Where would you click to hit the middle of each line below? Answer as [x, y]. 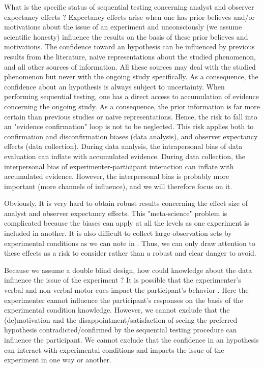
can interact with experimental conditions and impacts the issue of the [114, 349]
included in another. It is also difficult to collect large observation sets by [118, 233]
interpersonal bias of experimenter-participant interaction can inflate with [119, 166]
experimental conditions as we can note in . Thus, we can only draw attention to [130, 243]
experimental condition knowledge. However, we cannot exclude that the [117, 310]
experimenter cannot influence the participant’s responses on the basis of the [124, 300]
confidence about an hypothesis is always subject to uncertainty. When [114, 86]
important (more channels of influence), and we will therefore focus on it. [118, 186]
